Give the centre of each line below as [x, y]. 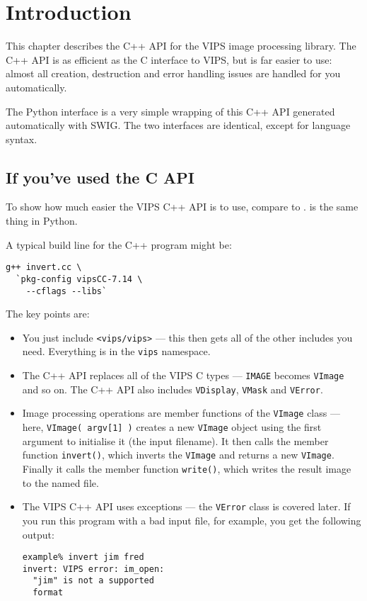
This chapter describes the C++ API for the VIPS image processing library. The [181, 46]
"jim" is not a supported [93, 581]
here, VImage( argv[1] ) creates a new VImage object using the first [172, 427]
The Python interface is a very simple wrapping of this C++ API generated [170, 111]
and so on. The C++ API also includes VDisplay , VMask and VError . [173, 389]
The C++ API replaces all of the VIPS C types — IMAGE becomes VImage [183, 375]
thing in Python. [42, 221]
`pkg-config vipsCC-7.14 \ [79, 279]
